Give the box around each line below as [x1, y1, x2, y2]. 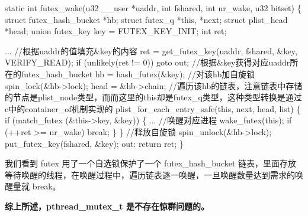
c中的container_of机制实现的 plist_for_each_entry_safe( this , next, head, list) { [5, 102, 301, 114]
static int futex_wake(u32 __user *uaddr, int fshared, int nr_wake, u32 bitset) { [5, 2, 301, 14]
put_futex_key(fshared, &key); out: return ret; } [5, 137, 184, 149]
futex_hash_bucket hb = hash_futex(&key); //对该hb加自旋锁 [21, 67, 255, 80]
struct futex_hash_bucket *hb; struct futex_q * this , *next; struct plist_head [5, 13, 288, 25]
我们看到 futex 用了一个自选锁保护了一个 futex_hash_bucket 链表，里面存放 [5, 157, 297, 169]
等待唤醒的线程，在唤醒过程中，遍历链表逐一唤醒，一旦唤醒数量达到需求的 [5, 168, 295, 181]
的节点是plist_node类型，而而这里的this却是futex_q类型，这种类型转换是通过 [5, 91, 302, 103]
